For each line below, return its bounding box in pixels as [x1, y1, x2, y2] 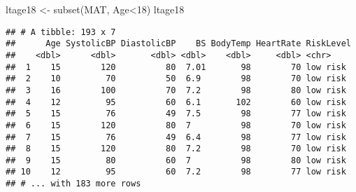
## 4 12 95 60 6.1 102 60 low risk [6, 97, 346, 107]
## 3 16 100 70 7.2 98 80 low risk [6, 85, 346, 95]
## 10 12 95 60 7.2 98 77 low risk [6, 167, 346, 177]
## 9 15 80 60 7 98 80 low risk [6, 155, 346, 165]
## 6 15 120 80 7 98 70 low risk [6, 120, 346, 130]
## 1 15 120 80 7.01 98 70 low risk [6, 62, 346, 72]
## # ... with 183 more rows [6, 179, 141, 189]
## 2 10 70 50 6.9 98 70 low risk [6, 74, 346, 84]
